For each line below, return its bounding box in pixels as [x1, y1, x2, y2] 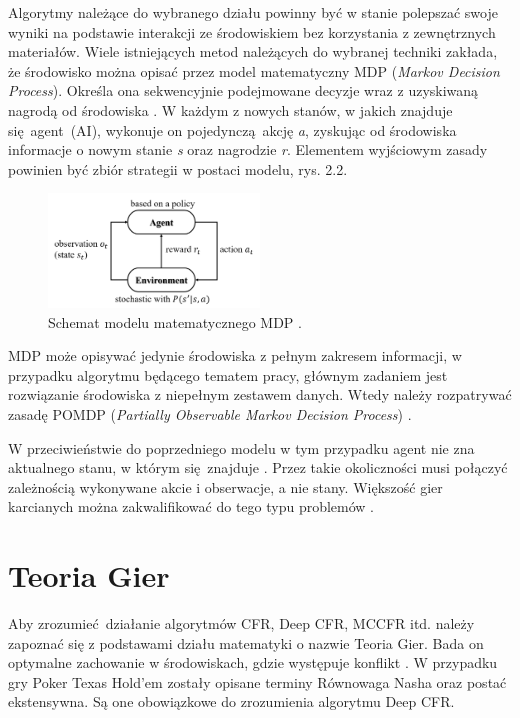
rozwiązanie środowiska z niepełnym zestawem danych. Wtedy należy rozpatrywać [8, 384, 512, 405]
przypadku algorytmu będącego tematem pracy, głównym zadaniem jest [8, 364, 448, 385]
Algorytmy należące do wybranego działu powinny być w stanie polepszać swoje [8, 2, 498, 22]
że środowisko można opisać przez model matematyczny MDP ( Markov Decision [8, 60, 500, 81]
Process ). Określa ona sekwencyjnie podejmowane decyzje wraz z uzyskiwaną [8, 80, 479, 101]
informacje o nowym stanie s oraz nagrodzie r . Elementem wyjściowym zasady [8, 139, 488, 160]
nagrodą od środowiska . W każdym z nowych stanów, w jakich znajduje [8, 99, 453, 120]
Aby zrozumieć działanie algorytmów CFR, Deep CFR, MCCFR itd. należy [8, 613, 475, 634]
